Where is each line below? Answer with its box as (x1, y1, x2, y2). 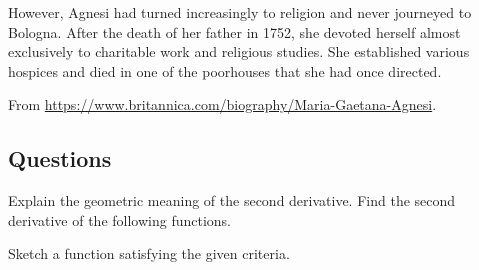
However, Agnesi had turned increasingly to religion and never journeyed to (8, 2, 472, 22)
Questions (8, 143, 112, 174)
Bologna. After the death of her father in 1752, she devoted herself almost (8, 21, 461, 42)
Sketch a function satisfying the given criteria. (8, 243, 290, 264)
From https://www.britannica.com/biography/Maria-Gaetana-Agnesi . (8, 94, 437, 115)
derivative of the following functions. (8, 209, 231, 230)
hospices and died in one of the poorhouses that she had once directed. (8, 60, 442, 81)
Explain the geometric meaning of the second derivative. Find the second (8, 190, 456, 211)
